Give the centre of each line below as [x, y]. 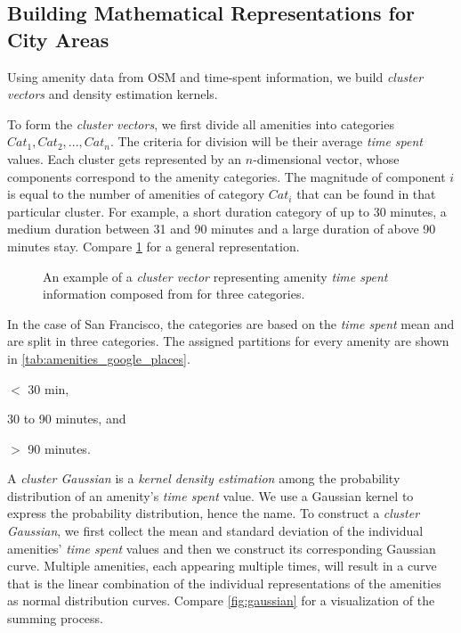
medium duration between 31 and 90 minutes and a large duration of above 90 [222, 229]
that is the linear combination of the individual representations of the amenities [224, 583]
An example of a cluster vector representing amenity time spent [215, 276]
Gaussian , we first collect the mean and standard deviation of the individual [215, 531]
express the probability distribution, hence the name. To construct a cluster [214, 513]
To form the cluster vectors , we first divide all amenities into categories [201, 123]
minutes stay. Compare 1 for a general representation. [154, 246]
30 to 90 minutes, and [67, 419]
